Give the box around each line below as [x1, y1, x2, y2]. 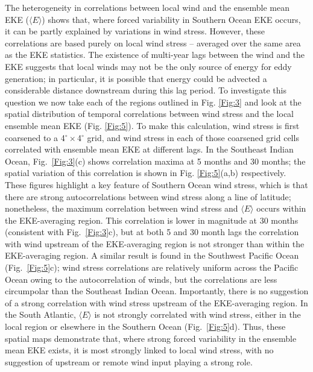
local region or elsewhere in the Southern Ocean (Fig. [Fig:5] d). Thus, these [5, 320, 286, 333]
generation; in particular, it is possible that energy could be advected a [5, 72, 267, 84]
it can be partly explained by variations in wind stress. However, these [5, 25, 265, 37]
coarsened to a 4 [5, 131, 65, 143]
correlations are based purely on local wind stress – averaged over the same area [5, 36, 301, 49]
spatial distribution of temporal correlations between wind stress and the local [5, 107, 294, 120]
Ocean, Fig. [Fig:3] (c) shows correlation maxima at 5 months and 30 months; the [5, 154, 306, 167]
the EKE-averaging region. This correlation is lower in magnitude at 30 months [5, 213, 299, 226]
